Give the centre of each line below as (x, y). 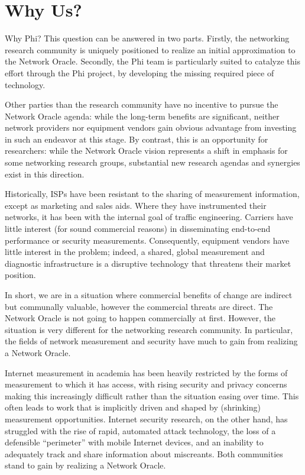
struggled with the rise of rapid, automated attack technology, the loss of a (140, 430)
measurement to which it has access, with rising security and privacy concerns (146, 384)
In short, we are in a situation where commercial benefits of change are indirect (149, 295)
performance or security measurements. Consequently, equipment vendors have (147, 240)
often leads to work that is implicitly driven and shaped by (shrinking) (133, 407)
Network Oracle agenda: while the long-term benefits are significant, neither (142, 116)
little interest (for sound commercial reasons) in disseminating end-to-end (138, 229)
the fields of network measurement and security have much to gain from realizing (151, 341)
